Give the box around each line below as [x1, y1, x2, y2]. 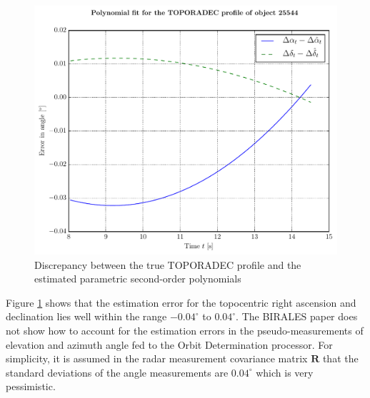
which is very [256, 364, 314, 379]
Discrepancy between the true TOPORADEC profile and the [34, 257, 301, 272]
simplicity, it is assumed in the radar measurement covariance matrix [6, 351, 308, 366]
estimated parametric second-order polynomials [34, 271, 241, 286]
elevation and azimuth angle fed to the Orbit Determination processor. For [6, 337, 333, 352]
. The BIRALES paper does [236, 309, 358, 324]
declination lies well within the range [6, 309, 167, 324]
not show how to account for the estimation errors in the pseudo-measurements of [6, 323, 364, 338]
